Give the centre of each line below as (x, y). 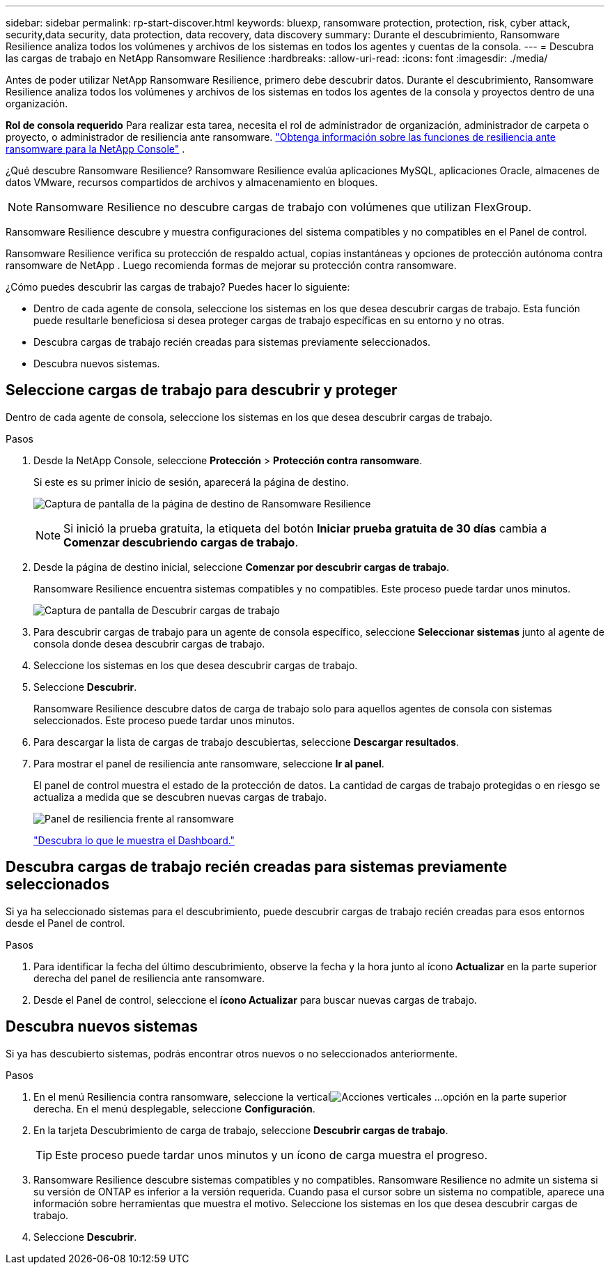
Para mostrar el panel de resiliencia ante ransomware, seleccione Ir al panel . (209, 763)
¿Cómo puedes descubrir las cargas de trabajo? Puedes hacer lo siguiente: (178, 287)
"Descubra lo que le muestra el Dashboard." (134, 840)
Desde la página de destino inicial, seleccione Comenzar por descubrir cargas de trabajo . (241, 567)
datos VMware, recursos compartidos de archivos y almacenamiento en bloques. (192, 182)
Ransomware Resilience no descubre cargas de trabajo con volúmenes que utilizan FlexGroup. (284, 207)
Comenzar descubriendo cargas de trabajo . (181, 542)
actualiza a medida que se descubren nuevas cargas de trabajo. (180, 797)
